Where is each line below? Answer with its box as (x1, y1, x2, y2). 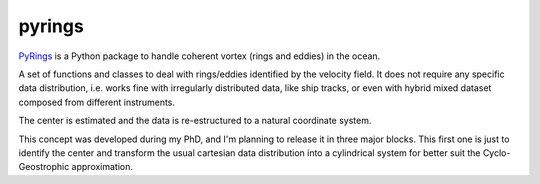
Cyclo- (482, 146, 511, 159)
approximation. (71, 161, 134, 173)
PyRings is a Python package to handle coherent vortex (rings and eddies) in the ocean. (18, 50, 381, 62)
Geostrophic (18, 161, 70, 173)
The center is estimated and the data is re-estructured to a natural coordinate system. (18, 115, 372, 127)
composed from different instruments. (18, 96, 175, 108)
